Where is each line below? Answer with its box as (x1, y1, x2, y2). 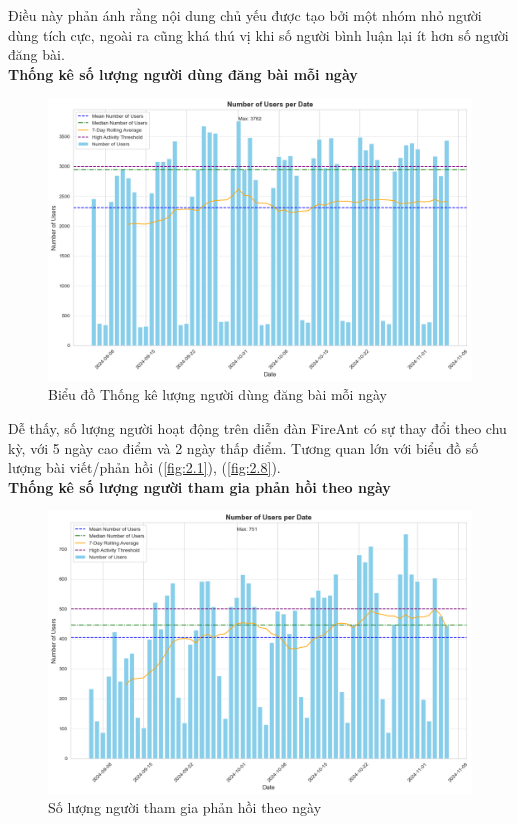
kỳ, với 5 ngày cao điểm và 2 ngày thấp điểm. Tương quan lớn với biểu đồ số (8, 437, 479, 458)
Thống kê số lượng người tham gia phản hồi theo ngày (8, 476, 391, 497)
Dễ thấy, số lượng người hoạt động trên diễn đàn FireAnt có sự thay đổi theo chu (8, 417, 507, 438)
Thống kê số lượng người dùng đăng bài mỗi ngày (8, 63, 358, 84)
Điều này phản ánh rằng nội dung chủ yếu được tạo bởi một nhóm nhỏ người (8, 5, 482, 25)
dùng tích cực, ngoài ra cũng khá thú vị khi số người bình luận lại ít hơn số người (8, 24, 509, 45)
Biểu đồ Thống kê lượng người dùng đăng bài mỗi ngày (48, 384, 387, 405)
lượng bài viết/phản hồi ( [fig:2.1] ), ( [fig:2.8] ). (8, 457, 281, 478)
